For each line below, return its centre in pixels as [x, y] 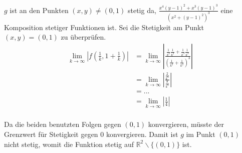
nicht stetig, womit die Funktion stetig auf [69, 144]
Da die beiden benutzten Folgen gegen [63, 124]
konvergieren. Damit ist [142, 134]
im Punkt [201, 134]
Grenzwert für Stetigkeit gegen [51, 134]
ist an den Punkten [39, 10]
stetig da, [142, 10]
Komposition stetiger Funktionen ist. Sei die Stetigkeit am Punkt [104, 27]
